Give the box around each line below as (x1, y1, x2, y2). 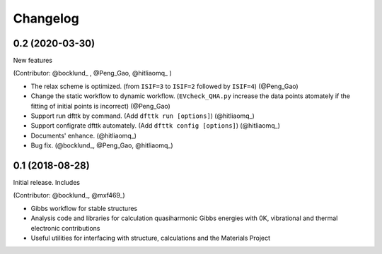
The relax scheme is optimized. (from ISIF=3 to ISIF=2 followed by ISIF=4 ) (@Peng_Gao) (30, 82, 299, 90)
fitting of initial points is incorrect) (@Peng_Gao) (30, 102, 171, 110)
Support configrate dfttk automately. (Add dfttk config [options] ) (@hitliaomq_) (30, 121, 281, 130)
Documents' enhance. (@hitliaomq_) (30, 131, 137, 140)
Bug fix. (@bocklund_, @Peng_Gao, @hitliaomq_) (30, 141, 173, 150)
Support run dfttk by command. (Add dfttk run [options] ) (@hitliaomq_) (30, 111, 255, 120)
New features (13, 56, 53, 65)
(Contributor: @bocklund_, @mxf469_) (13, 191, 125, 200)
